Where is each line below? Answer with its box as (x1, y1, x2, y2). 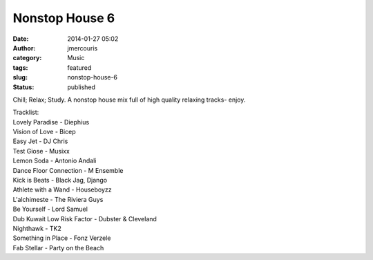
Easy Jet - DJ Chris (12, 137, 68, 145)
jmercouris (67, 44, 98, 52)
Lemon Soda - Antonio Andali (12, 156, 97, 165)
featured (67, 63, 92, 72)
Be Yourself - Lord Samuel (12, 205, 88, 214)
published (67, 83, 96, 91)
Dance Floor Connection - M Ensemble (12, 166, 124, 174)
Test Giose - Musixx (12, 147, 70, 155)
